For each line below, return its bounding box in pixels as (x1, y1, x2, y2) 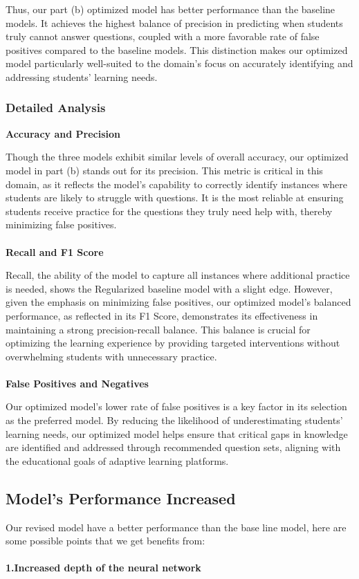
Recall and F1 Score (6, 244, 104, 259)
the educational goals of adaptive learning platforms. (6, 453, 229, 468)
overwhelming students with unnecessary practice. (6, 349, 217, 363)
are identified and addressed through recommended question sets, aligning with (6, 440, 341, 454)
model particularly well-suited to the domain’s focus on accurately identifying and (6, 56, 353, 71)
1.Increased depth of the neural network (6, 560, 201, 575)
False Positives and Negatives (6, 376, 149, 390)
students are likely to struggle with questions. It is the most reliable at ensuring (6, 190, 344, 205)
